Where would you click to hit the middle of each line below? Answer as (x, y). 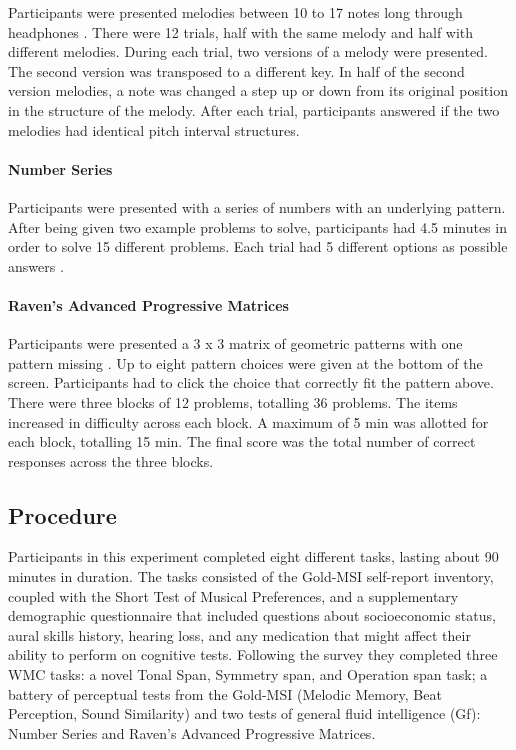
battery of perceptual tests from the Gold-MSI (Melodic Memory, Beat (225, 693)
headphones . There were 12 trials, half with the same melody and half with (241, 31)
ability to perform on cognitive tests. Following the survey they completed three (253, 654)
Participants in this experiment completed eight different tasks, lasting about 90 (253, 556)
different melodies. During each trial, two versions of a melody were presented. (248, 51)
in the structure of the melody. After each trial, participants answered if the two (254, 109)
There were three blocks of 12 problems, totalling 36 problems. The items (233, 401)
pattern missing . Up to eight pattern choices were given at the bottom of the (245, 362)
